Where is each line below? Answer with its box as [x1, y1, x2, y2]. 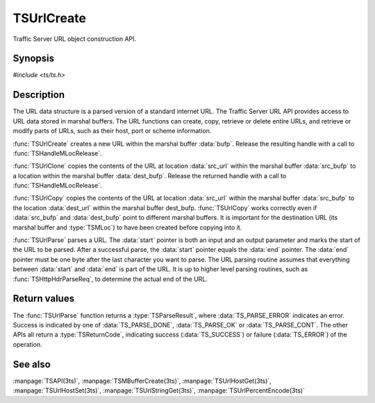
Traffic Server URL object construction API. [12, 35, 137, 43]
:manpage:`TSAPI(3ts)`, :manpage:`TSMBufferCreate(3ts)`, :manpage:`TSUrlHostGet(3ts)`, [12, 377, 272, 385]
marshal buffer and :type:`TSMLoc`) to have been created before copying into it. [12, 223, 242, 232]
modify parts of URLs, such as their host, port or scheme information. [12, 127, 212, 135]
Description [12, 89, 65, 101]
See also [12, 358, 51, 370]
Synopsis [12, 53, 55, 65]
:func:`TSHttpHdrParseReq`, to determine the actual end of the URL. [12, 275, 208, 283]
